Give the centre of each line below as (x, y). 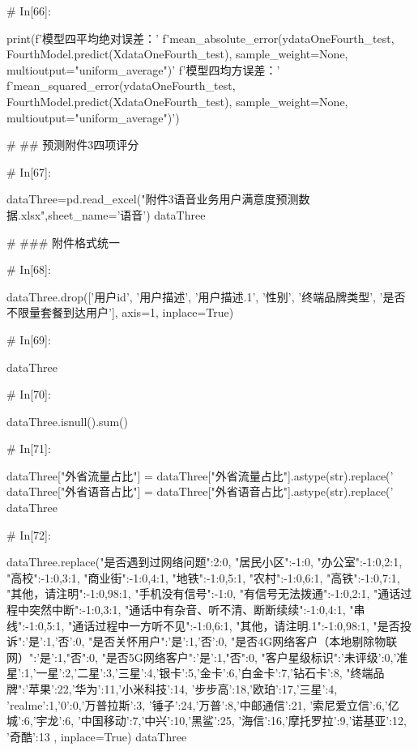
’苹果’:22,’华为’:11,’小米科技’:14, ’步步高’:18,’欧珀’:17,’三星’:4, (181, 689)
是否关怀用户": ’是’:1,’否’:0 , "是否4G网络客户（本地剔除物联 (245, 641)
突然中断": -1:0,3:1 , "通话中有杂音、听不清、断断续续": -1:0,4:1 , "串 (197, 610)
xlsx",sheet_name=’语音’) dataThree (113, 214)
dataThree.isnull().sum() (67, 421)
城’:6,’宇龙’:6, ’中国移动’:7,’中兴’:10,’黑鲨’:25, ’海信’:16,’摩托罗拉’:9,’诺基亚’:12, (207, 721)
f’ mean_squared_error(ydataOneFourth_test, (121, 85)
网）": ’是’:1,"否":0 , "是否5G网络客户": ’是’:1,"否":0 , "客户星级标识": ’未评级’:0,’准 (207, 657)
